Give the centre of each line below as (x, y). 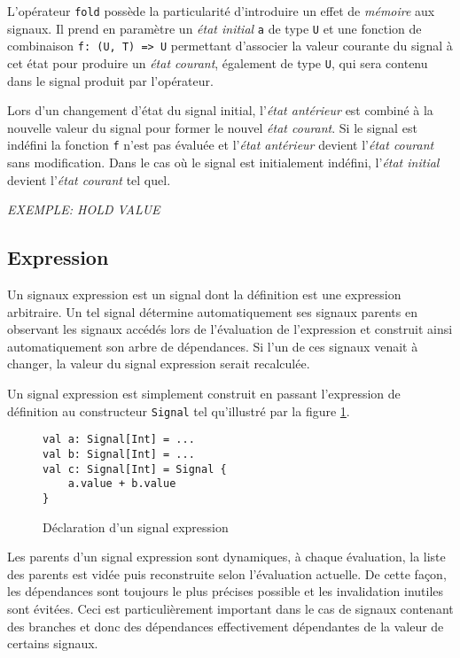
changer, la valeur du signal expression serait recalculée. (159, 364)
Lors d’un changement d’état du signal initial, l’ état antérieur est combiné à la (220, 110)
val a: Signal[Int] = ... (119, 440)
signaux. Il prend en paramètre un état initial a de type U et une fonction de (214, 28)
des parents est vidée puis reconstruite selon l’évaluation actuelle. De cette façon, (227, 573)
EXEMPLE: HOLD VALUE (84, 209)
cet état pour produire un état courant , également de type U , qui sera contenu (218, 62)
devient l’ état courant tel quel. (89, 179)
